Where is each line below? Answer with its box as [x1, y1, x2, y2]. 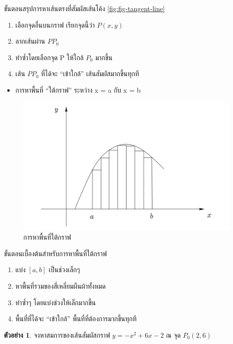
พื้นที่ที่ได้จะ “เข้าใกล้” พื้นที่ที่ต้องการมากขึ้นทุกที [15, 313, 137, 324]
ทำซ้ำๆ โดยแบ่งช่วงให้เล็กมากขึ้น [15, 297, 96, 307]
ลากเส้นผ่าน [15, 36, 46, 46]
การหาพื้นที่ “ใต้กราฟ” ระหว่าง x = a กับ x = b [15, 84, 141, 95]
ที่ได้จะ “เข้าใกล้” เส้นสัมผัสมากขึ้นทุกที [41, 68, 139, 79]
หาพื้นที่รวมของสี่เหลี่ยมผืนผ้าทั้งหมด [15, 280, 106, 291]
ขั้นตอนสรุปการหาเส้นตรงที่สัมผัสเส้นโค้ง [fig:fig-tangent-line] [4, 3, 165, 13]
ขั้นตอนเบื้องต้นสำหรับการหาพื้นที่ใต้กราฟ [4, 248, 107, 258]
